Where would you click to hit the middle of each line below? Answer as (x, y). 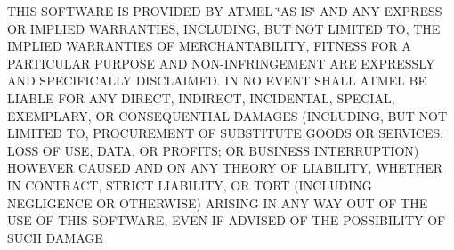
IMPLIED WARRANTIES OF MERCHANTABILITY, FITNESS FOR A (209, 46)
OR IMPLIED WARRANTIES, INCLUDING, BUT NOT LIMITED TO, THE (224, 28)
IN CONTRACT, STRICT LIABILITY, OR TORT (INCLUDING (190, 185)
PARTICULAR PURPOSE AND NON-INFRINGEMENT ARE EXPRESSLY (221, 63)
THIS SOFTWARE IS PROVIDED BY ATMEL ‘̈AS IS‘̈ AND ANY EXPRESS (225, 11)
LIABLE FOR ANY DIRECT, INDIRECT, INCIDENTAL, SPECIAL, (201, 97)
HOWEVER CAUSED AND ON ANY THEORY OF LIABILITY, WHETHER (225, 168)
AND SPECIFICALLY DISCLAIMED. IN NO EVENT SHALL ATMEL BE (217, 81)
